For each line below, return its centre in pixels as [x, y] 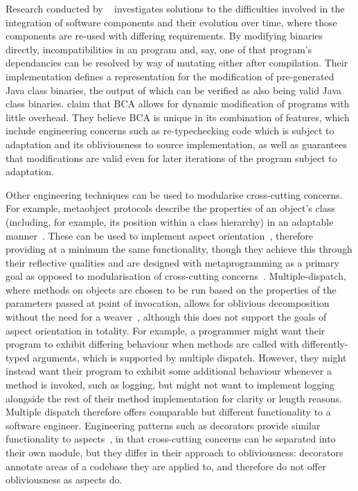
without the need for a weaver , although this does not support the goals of [166, 317]
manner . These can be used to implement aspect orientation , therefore [160, 235]
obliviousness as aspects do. [64, 480]
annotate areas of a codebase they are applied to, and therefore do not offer [166, 466]
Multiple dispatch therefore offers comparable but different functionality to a [168, 412]
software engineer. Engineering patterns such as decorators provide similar [163, 425]
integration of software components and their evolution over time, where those [171, 22]
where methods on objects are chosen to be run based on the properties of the [171, 289]
